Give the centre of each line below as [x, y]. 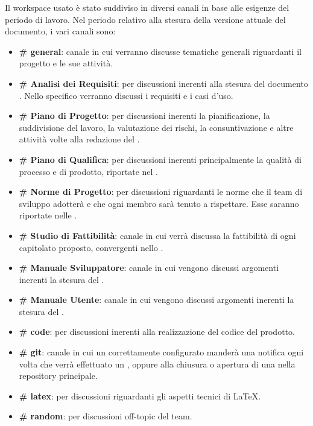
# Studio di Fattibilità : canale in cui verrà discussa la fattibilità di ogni [157, 235]
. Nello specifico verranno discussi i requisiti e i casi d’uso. [126, 95]
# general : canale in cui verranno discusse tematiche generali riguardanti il [160, 51]
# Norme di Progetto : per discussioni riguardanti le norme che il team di [161, 192]
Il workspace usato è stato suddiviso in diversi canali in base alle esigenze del [147, 7]
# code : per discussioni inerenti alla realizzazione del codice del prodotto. [157, 332]
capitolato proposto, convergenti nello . [91, 247]
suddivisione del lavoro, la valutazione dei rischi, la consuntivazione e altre [156, 127]
